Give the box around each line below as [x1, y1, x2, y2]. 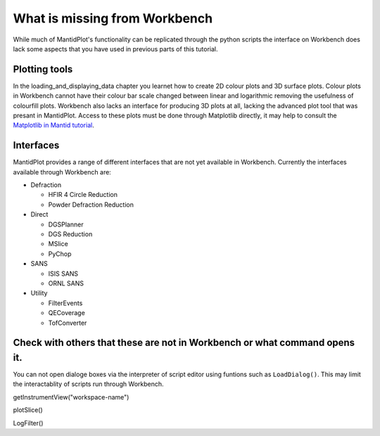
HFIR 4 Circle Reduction [48, 191, 118, 199]
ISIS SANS [48, 269, 79, 278]
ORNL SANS [48, 279, 84, 288]
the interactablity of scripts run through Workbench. [13, 380, 165, 388]
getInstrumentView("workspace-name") [13, 392, 129, 401]
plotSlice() [13, 406, 44, 414]
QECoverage [48, 309, 86, 317]
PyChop [48, 250, 72, 258]
